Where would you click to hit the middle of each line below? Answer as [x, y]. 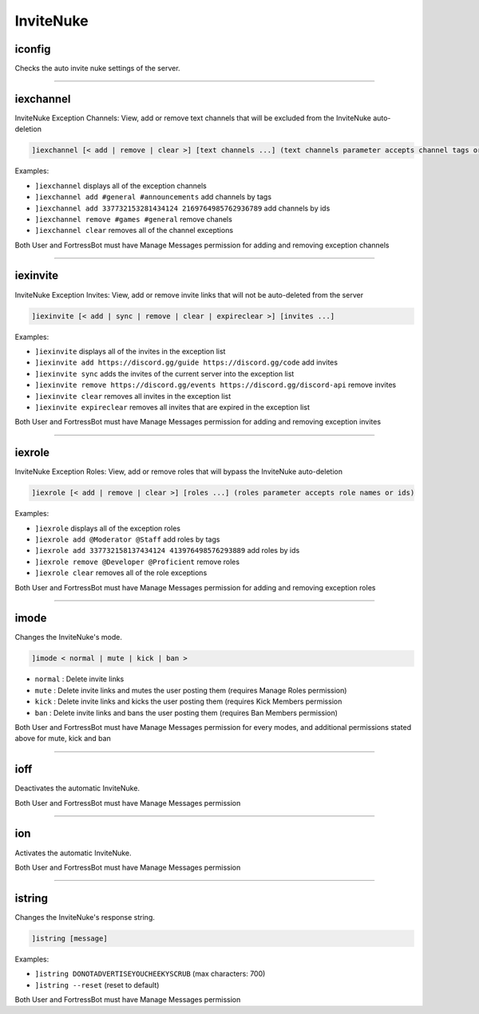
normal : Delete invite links [79, 679]
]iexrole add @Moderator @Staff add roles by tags [127, 539]
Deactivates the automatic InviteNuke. [77, 788]
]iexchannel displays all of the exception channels [121, 185]
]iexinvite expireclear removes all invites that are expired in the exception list [172, 407]
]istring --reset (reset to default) [97, 984]
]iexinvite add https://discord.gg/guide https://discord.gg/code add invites [186, 362]
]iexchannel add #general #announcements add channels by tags [153, 197]
